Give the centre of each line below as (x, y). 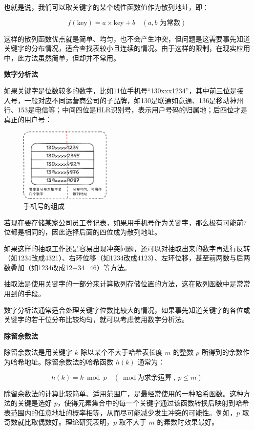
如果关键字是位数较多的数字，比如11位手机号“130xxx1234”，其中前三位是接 (124, 90)
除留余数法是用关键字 (38, 352)
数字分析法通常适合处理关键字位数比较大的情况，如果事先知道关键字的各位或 (127, 310)
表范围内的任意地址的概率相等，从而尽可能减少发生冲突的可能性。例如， (120, 412)
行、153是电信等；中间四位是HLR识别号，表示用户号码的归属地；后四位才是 (126, 110)
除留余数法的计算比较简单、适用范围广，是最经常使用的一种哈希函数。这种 (124, 393)
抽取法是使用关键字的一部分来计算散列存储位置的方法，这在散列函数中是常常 (127, 284)
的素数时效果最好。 (188, 422)
